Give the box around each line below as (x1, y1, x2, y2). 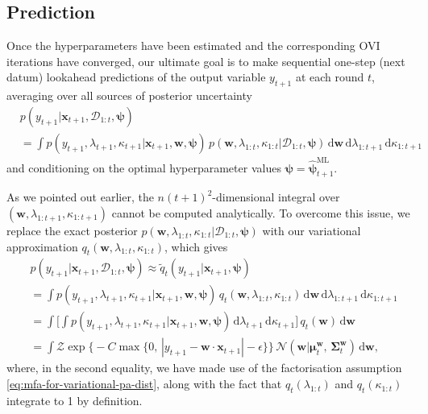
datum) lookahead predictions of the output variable (6, 68, 266, 85)
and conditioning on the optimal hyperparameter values (6, 159, 281, 176)
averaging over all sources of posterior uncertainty (6, 87, 252, 104)
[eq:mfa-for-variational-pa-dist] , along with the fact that (6, 375, 282, 392)
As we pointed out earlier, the (6, 188, 154, 205)
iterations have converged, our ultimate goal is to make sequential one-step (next (6, 52, 405, 69)
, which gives (164, 238, 228, 255)
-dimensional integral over (212, 188, 340, 205)
